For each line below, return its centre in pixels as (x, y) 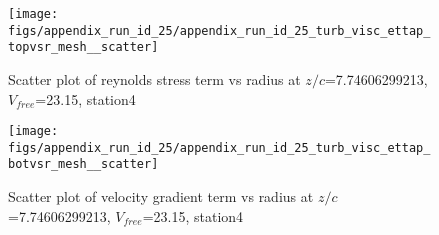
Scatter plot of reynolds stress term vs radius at (154, 78)
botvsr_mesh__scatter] (83, 164)
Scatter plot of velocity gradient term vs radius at (161, 196)
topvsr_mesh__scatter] (83, 47)
